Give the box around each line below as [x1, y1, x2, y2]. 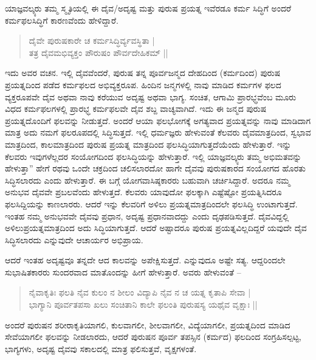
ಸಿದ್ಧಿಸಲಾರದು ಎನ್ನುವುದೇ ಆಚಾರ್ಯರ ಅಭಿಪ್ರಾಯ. [5, 233, 143, 246]
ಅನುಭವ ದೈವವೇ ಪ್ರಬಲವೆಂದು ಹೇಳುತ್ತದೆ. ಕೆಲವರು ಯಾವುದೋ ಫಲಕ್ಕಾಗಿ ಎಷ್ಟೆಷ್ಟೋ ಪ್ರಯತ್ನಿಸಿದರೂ [5, 185, 282, 198]
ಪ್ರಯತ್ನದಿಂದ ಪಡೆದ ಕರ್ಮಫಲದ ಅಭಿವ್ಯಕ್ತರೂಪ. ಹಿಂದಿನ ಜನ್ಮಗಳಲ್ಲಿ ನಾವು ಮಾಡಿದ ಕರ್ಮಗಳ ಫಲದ [5, 78, 281, 91]
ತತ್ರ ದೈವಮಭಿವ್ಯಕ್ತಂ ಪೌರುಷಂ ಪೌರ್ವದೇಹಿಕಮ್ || [29, 46, 168, 58]
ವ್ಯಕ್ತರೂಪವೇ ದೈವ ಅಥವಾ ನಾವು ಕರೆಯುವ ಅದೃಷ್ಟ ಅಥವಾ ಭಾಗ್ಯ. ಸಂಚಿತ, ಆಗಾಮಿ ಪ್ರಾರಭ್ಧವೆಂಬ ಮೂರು [5, 90, 297, 103]
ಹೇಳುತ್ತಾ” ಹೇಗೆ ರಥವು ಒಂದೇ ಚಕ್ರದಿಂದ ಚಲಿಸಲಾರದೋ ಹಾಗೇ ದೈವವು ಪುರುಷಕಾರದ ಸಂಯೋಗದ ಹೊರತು [5, 162, 306, 175]
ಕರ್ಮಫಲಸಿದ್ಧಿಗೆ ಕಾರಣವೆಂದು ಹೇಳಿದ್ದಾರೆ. [5, 13, 118, 26]
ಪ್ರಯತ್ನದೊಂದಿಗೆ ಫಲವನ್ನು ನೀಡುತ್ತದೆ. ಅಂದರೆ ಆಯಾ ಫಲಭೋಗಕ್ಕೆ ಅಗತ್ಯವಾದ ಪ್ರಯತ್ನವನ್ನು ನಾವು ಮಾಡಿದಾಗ [5, 114, 311, 126]
